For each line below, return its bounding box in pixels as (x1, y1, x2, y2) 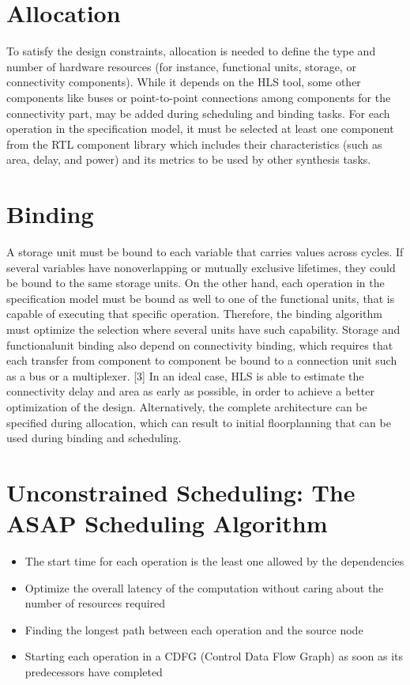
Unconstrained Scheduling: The (6, 475, 355, 508)
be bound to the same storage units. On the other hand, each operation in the (6, 274, 385, 291)
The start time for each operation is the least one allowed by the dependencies (24, 553, 404, 570)
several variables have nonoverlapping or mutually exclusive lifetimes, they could (6, 259, 396, 275)
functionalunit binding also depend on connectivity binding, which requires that (6, 336, 393, 353)
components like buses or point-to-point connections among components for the (6, 89, 391, 105)
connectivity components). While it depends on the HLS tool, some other (6, 74, 361, 90)
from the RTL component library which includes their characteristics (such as (6, 135, 382, 152)
